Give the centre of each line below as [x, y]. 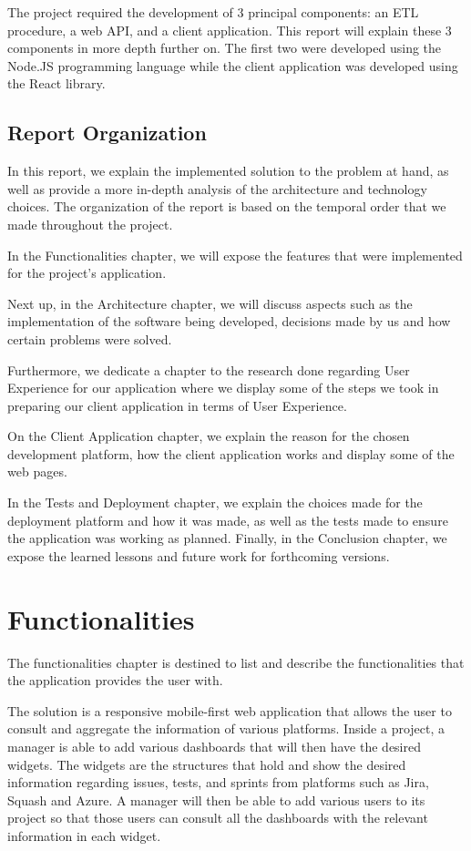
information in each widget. [84, 835]
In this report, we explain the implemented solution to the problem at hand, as [228, 171]
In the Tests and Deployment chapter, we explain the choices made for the [215, 502]
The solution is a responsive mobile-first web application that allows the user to [230, 710]
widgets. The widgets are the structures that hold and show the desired [207, 764]
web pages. [37, 472]
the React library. [56, 83]
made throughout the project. [90, 224]
